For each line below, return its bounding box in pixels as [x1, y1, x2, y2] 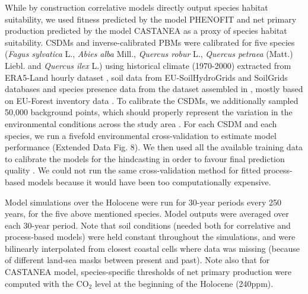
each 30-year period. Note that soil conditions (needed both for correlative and [5, 219, 291, 231]
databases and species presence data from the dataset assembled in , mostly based [5, 83, 303, 95]
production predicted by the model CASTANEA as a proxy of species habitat [5, 24, 287, 37]
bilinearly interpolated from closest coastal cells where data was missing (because [5, 242, 300, 254]
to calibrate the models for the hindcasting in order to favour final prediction [5, 152, 285, 165]
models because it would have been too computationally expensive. [27, 175, 271, 188]
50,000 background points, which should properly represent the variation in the [5, 106, 293, 118]
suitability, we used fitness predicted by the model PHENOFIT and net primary [5, 12, 297, 25]
